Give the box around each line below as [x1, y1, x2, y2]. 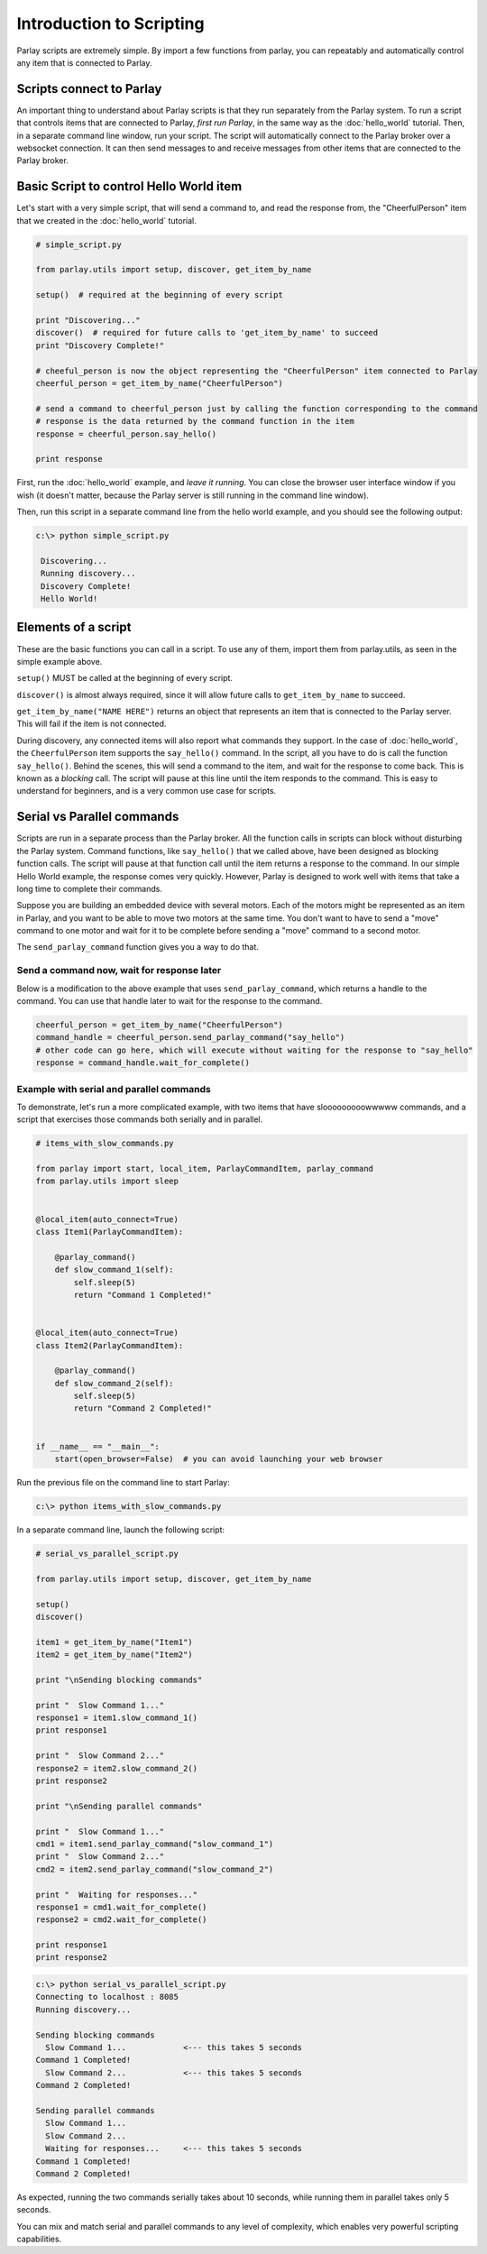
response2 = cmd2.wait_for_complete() [35, 1915, 207, 1925]
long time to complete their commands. [16, 883, 162, 894]
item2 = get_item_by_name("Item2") [35, 1650, 193, 1660]
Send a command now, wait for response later [16, 964, 222, 977]
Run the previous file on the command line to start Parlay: [16, 1477, 230, 1488]
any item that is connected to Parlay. [16, 57, 152, 68]
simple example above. [16, 656, 103, 667]
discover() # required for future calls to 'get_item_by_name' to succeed [35, 327, 379, 338]
